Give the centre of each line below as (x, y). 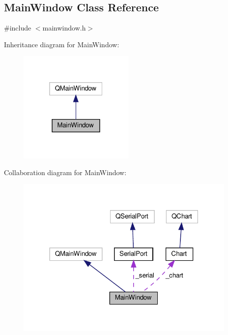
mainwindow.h (64, 28)
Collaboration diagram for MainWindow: (65, 172)
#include (18, 28)
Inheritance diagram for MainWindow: (62, 44)
